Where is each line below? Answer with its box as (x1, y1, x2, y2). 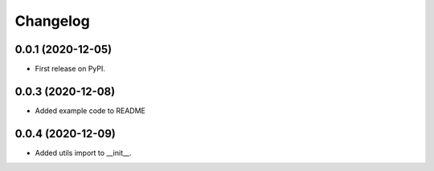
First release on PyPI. (35, 64, 106, 74)
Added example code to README (35, 105, 146, 116)
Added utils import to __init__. (35, 148, 132, 157)
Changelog (14, 12, 90, 30)
